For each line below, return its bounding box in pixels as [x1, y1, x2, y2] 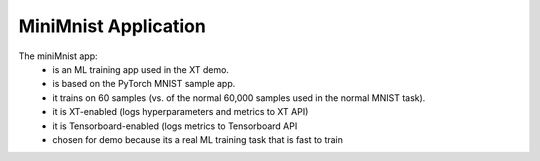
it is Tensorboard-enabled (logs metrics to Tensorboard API [52, 120, 298, 132]
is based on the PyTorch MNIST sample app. [52, 78, 236, 90]
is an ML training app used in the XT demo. [52, 63, 230, 75]
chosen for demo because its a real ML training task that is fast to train [52, 133, 344, 145]
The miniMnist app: [18, 50, 98, 62]
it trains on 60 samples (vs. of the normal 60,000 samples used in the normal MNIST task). [52, 91, 426, 104]
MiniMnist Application [18, 15, 207, 37]
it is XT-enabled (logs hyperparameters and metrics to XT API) [52, 106, 309, 118]
